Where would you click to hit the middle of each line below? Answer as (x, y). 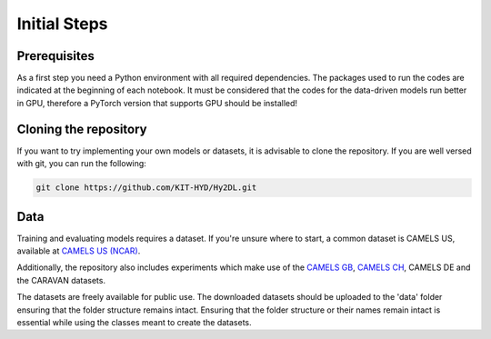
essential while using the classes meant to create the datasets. (134, 322)
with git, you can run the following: (82, 164)
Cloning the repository (82, 129)
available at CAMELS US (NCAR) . (79, 251)
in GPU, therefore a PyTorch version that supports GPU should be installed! (157, 103)
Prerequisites (55, 56)
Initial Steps (62, 24)
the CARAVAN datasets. (61, 280)
